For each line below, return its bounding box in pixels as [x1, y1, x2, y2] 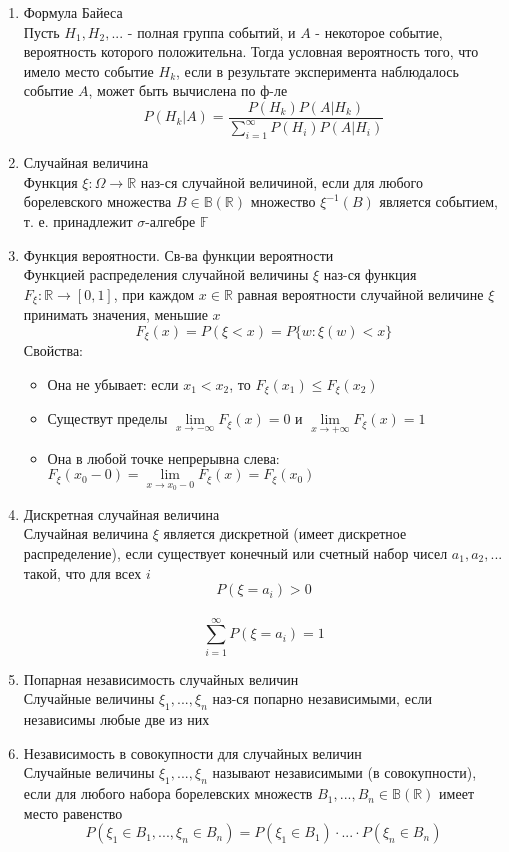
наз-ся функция [323, 264, 417, 285]
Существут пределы [47, 408, 168, 429]
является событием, [379, 191, 498, 212]
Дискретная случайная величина [23, 503, 220, 524]
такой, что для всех [23, 562, 142, 583]
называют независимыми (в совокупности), [212, 762, 477, 783]
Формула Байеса [23, 2, 123, 22]
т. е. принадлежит [23, 210, 133, 231]
